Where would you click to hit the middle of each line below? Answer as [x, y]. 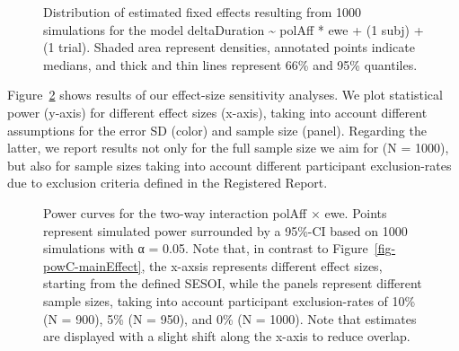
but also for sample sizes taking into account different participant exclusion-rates [229, 165]
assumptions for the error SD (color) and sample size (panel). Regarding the [217, 130]
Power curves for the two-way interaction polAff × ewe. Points [215, 212]
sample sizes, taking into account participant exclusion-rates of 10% [229, 300]
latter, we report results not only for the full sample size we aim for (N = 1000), [228, 148]
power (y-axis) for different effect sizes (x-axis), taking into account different [217, 112]
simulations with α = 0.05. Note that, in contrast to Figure [206, 248]
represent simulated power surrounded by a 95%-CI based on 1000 [225, 230]
